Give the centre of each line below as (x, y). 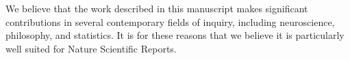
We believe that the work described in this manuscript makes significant (157, 8)
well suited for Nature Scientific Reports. (91, 48)
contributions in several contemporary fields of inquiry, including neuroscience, (170, 21)
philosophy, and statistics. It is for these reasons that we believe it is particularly (175, 35)
